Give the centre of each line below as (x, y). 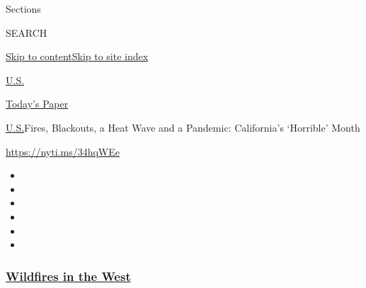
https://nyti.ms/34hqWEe (63, 151)
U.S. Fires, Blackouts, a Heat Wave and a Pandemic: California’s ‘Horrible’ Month (183, 127)
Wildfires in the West (68, 276)
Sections (23, 8)
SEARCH (27, 32)
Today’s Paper (37, 104)
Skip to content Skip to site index (77, 56)
